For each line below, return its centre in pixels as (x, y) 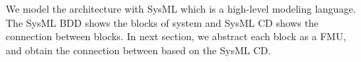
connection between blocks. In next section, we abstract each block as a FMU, (176, 36)
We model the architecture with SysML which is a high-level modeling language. (181, 8)
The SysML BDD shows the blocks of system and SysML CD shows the (162, 22)
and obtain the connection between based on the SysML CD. (139, 50)
